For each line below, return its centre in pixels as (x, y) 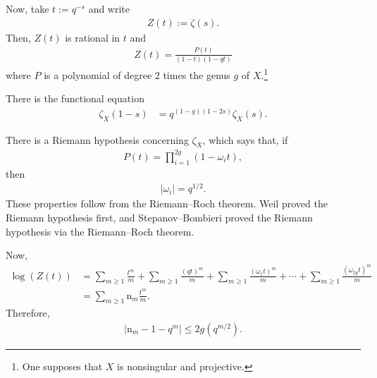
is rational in (93, 37)
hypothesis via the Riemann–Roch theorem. (100, 231)
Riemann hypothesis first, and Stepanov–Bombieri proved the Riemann (159, 217)
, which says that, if (245, 139)
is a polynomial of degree (98, 74)
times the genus (197, 74)
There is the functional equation (75, 98)
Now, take (27, 8)
